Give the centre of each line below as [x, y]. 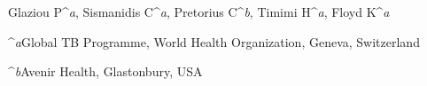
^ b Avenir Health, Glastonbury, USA [105, 71]
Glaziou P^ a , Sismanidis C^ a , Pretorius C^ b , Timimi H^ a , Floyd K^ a [199, 12]
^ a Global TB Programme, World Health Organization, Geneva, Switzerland [214, 41]
